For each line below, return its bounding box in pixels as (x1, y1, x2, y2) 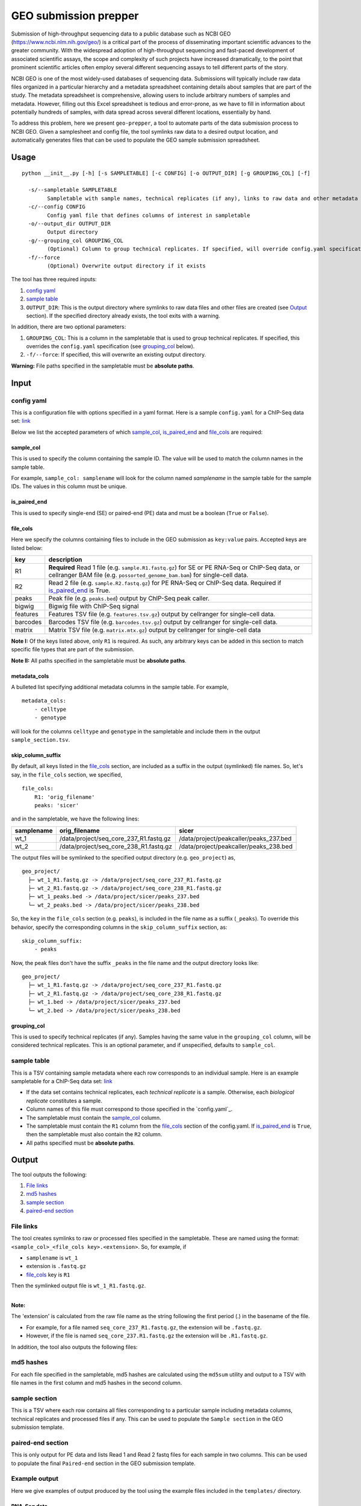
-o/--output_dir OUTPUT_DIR (28, 220, 111, 227)
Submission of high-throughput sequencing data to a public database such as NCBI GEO (11, 30, 231, 37)
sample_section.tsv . (11, 736, 70, 743)
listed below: (11, 544, 43, 551)
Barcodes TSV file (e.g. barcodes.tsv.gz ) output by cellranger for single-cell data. (48, 617, 278, 626)
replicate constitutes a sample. (26, 1097, 102, 1104)
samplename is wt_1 (26, 1254, 78, 1261)
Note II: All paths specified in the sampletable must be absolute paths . (11, 657, 187, 664)
